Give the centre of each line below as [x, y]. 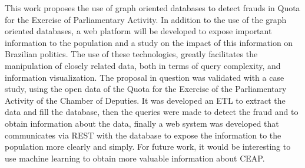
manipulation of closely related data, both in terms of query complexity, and [143, 65]
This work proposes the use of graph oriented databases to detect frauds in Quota [152, 8]
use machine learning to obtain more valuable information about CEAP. [135, 158]
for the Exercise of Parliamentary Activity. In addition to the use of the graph [146, 19]
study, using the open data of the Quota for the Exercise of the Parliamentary [146, 89]
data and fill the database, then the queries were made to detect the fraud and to [152, 112]
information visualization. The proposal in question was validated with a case [145, 77]
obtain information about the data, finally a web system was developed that [142, 123]
